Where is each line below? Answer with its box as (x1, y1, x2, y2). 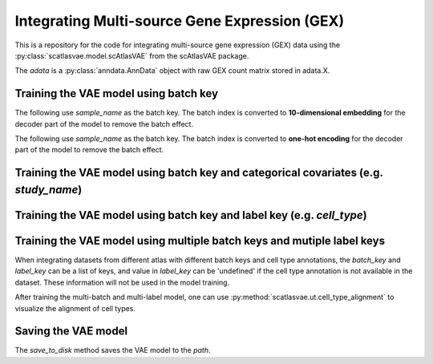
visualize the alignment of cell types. (14, 303, 136, 313)
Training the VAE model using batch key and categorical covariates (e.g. (14, 166, 383, 180)
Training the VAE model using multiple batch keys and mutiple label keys (14, 233, 385, 248)
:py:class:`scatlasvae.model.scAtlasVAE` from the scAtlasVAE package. (14, 51, 249, 60)
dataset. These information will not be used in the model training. (14, 277, 230, 287)
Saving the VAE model (14, 325, 128, 338)
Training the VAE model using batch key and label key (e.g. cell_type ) (14, 208, 368, 222)
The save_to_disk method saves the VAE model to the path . (14, 346, 212, 355)
